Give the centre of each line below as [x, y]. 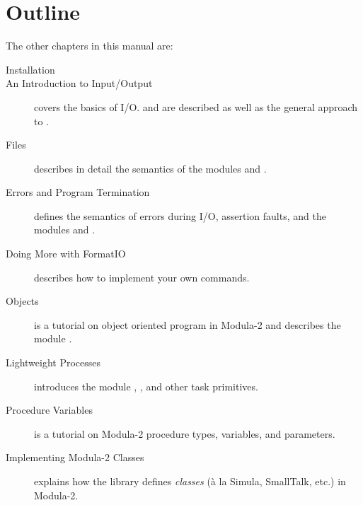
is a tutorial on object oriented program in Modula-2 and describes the [188, 324]
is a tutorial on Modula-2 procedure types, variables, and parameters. [185, 433]
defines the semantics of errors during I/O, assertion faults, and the [180, 215]
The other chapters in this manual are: [90, 46]
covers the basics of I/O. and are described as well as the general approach [196, 106]
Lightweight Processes [53, 362]
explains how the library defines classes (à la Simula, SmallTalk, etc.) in [190, 481]
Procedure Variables [49, 410]
